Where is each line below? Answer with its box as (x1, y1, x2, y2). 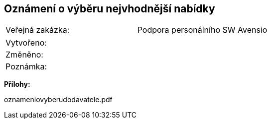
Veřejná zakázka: (5, 25, 70, 35)
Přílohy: (4, 80, 30, 89)
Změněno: (5, 50, 43, 60)
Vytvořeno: (5, 38, 47, 48)
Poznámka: (5, 61, 47, 72)
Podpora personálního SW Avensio (137, 25, 268, 35)
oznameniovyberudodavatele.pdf (4, 95, 113, 104)
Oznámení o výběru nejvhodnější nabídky (4, 2, 215, 15)
